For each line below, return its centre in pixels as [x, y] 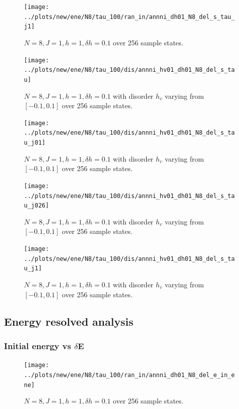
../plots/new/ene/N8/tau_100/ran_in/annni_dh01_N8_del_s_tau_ [129, 17]
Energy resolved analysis [69, 321]
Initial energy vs [38, 345]
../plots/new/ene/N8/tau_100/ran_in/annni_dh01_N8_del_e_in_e [129, 375]
